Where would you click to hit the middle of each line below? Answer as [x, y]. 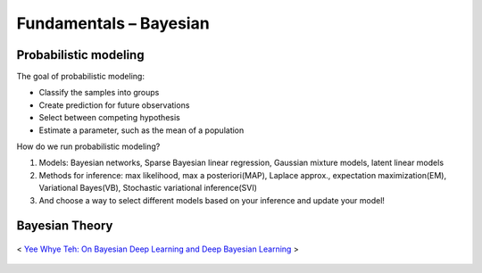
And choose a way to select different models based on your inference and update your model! [212, 200]
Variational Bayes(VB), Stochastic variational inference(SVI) [148, 188]
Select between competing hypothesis [109, 118]
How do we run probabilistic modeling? [88, 146]
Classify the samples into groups [99, 93]
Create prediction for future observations [114, 105]
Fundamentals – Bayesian [113, 23]
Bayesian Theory [65, 226]
